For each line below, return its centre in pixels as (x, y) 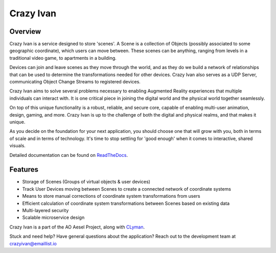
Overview (25, 31)
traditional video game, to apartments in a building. (63, 58)
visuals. (17, 146)
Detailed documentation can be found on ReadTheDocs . (68, 155)
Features (24, 169)
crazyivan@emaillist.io (33, 243)
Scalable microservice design (53, 218)
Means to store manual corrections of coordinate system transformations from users (111, 196)
